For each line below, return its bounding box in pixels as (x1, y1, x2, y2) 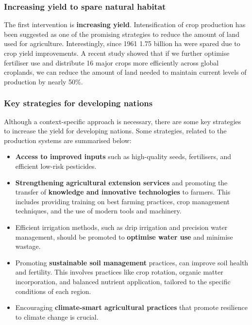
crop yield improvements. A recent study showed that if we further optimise (4, 48, 230, 58)
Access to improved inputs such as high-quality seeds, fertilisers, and (15, 151, 232, 162)
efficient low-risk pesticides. (15, 161, 97, 171)
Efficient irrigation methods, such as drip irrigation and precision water (15, 222, 228, 232)
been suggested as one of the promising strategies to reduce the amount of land (4, 29, 240, 39)
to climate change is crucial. (15, 311, 99, 322)
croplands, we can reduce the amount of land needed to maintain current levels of (4, 67, 247, 77)
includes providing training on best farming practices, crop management (15, 196, 230, 206)
